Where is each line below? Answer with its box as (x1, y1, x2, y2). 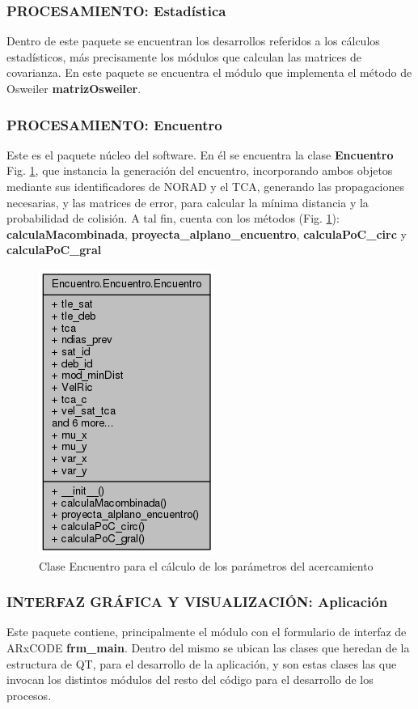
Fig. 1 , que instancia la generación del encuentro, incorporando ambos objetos (6, 162, 393, 179)
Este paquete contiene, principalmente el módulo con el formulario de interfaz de (6, 623, 407, 640)
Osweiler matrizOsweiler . (6, 80, 141, 96)
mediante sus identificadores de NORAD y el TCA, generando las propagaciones (6, 178, 405, 194)
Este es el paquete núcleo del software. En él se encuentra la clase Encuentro (6, 146, 394, 163)
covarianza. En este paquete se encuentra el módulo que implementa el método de (6, 64, 412, 81)
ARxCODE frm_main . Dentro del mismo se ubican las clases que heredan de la (6, 639, 410, 656)
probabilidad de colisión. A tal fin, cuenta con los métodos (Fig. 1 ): (6, 210, 340, 227)
